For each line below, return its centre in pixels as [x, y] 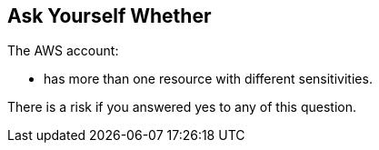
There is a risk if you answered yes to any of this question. [182, 107]
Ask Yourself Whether [110, 16]
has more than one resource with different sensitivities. [208, 79]
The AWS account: [63, 51]
